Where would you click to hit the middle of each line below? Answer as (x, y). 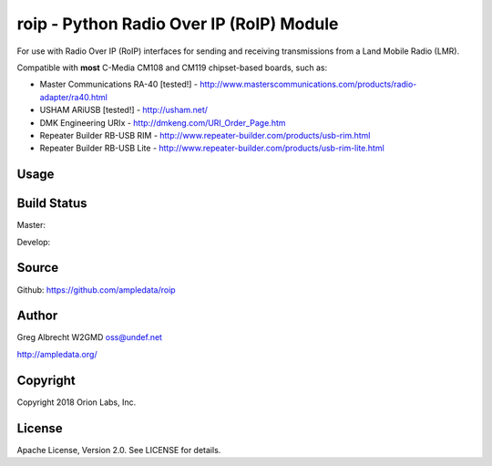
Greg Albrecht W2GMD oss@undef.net (90, 337)
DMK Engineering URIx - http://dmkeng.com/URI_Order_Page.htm (163, 122)
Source (38, 268)
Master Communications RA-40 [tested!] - (118, 84)
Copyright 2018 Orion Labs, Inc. (77, 402)
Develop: (34, 242)
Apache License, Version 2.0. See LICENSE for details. (119, 450)
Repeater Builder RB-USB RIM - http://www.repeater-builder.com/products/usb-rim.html (205, 135)
